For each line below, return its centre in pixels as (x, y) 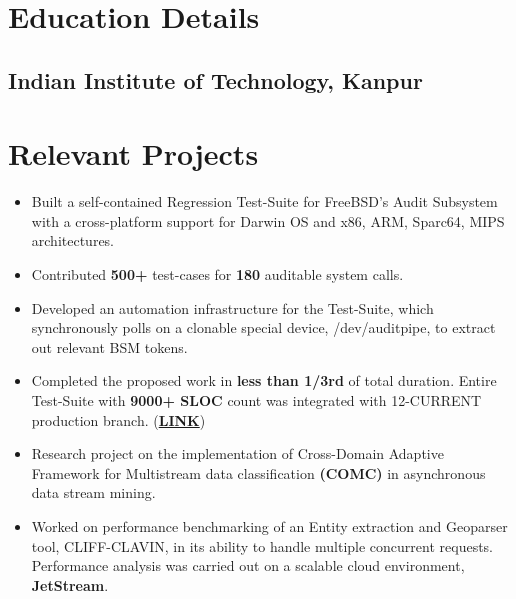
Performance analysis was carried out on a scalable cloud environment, (248, 565)
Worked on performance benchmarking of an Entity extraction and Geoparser (269, 526)
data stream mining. (93, 492)
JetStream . (70, 584)
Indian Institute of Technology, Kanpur (215, 79)
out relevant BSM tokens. (109, 346)
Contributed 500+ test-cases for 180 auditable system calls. (217, 274)
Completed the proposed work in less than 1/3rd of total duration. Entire (264, 380)
